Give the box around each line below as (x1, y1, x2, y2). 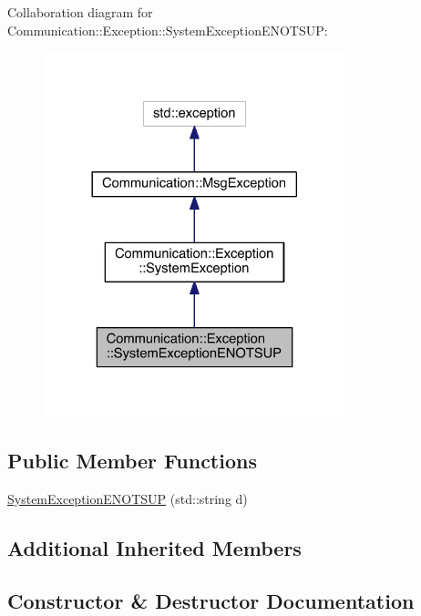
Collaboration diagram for (7, 3, 153, 21)
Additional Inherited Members (7, 533, 302, 561)
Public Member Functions (7, 446, 257, 474)
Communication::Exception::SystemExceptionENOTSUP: (7, 20, 328, 39)
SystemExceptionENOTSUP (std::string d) (7, 488, 248, 508)
